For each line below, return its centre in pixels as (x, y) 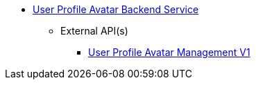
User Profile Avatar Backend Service (116, 9)
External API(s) (94, 31)
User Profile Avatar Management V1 (169, 52)
